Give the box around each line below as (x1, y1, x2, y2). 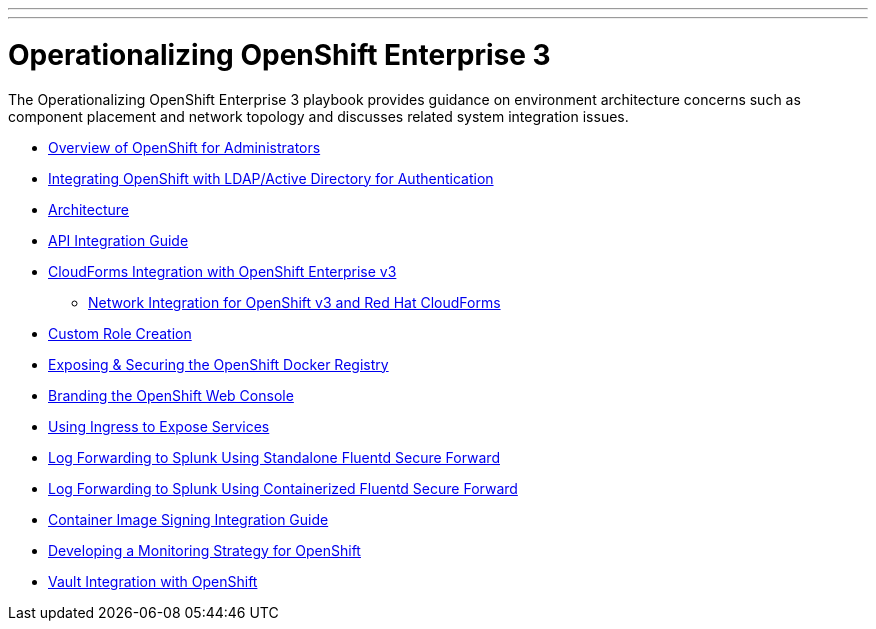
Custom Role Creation (48, 324, 192, 342)
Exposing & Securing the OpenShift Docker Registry (48, 355, 389, 373)
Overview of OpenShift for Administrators (48, 138, 321, 156)
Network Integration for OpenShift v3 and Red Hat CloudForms (88, 293, 501, 311)
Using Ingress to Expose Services (48, 417, 270, 435)
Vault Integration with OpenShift (48, 572, 258, 590)
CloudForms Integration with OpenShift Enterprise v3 (48, 262, 397, 280)
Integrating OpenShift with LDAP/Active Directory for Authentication (48, 169, 494, 187)
